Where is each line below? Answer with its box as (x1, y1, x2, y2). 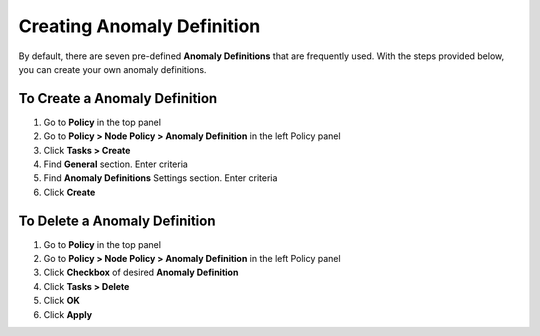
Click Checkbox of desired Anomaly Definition (43, 266, 239, 279)
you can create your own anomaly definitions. (18, 63, 207, 75)
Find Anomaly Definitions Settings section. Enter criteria (43, 172, 278, 184)
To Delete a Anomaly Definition (18, 212, 216, 229)
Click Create (43, 186, 96, 198)
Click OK (43, 295, 80, 307)
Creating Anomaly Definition (18, 15, 261, 37)
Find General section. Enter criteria (43, 158, 189, 170)
